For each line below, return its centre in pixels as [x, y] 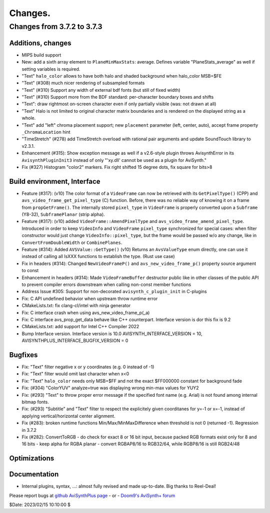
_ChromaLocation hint [46, 132]
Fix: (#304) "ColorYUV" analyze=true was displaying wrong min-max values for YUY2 [110, 388]
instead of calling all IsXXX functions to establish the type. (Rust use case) [98, 256]
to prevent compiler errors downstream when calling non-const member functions [106, 284]
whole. [29, 118]
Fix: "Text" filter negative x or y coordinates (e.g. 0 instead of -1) [88, 367]
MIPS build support [41, 55]
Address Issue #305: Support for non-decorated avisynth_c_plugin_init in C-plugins [114, 292]
